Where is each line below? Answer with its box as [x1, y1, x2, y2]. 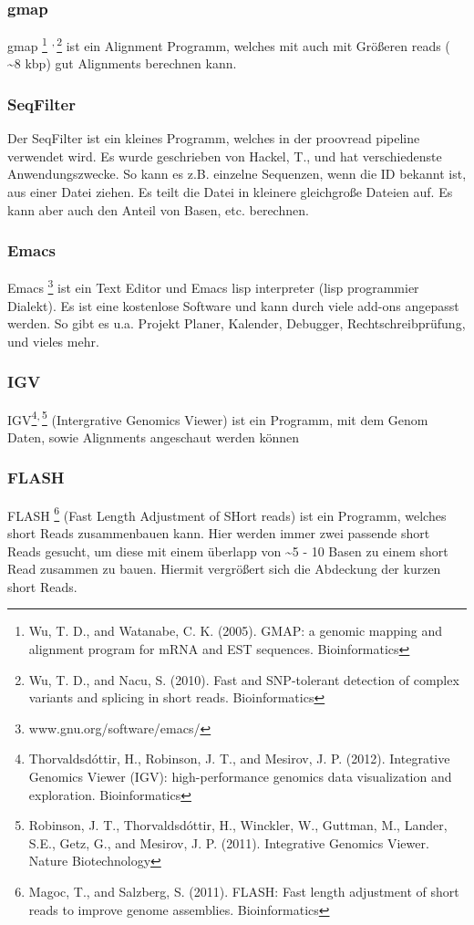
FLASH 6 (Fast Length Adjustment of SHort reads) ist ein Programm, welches [7, 503, 447, 525]
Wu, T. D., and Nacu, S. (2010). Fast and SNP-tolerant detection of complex [28, 670, 459, 689]
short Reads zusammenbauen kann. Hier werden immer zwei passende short [7, 524, 430, 543]
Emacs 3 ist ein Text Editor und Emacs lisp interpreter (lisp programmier [7, 275, 419, 297]
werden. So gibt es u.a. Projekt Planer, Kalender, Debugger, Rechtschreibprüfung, [7, 314, 466, 333]
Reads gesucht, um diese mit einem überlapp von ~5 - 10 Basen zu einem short [7, 541, 448, 560]
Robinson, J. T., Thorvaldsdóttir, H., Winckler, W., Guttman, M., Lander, [28, 816, 448, 835]
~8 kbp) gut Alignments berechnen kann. [7, 54, 237, 73]
